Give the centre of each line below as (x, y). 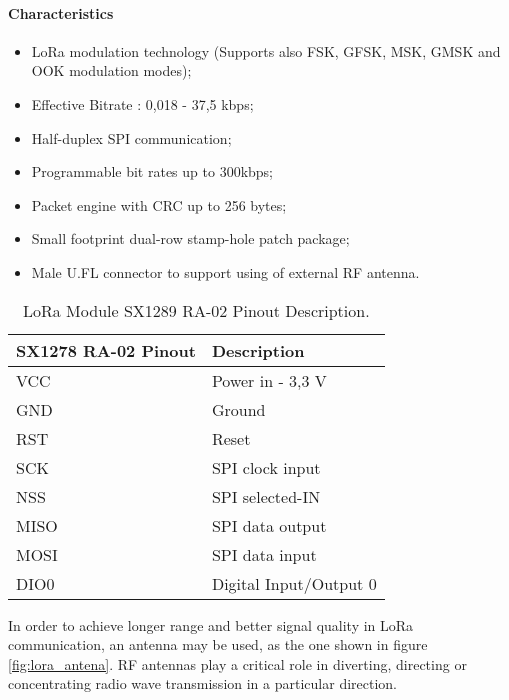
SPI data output (269, 525)
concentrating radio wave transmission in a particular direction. (202, 683)
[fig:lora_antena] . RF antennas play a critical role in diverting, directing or (237, 663)
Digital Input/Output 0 (294, 583)
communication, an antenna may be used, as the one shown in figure (218, 644)
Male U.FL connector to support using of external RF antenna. (225, 271)
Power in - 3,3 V (269, 380)
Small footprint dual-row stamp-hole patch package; (190, 238)
